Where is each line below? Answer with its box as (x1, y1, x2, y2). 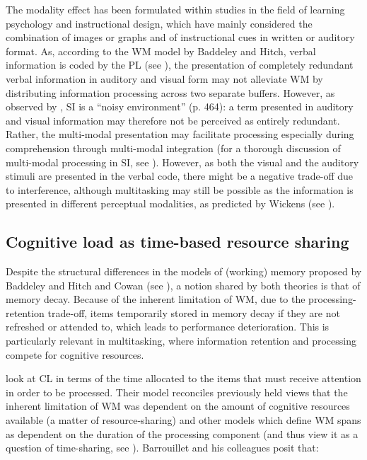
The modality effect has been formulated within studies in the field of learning (6, 2, 345, 16)
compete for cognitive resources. (6, 347, 144, 362)
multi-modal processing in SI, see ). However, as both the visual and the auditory (6, 154, 359, 169)
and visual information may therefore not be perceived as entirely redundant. (6, 113, 340, 127)
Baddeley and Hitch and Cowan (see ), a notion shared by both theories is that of (6, 277, 361, 292)
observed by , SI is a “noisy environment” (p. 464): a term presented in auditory (6, 99, 354, 114)
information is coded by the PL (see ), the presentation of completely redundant (6, 57, 354, 72)
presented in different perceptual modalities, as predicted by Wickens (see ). (6, 196, 335, 211)
